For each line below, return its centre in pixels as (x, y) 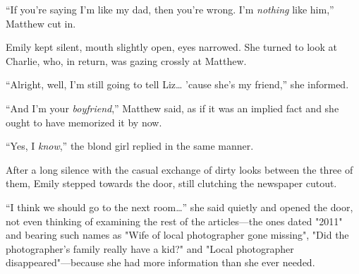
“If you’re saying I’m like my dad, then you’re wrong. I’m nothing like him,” (170, 9)
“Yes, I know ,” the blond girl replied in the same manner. (130, 146)
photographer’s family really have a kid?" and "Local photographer (150, 248)
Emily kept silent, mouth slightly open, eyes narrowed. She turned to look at (171, 47)
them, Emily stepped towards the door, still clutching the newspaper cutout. (171, 183)
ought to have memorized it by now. (84, 122)
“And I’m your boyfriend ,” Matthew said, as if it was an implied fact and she (172, 108)
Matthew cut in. (41, 23)
